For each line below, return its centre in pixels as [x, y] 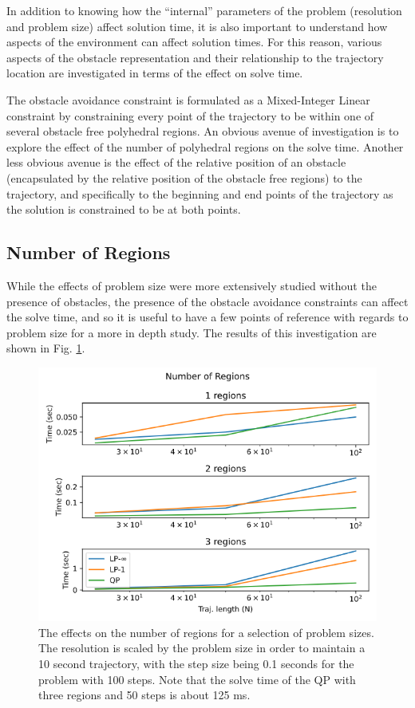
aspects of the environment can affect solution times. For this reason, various [194, 42]
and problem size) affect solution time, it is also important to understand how [197, 26]
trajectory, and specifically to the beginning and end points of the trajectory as [200, 193]
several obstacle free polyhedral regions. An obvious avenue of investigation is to [203, 131]
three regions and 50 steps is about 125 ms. [144, 695]
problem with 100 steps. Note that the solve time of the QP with [197, 679]
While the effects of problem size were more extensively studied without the [192, 285]
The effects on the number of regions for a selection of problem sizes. [206, 632]
